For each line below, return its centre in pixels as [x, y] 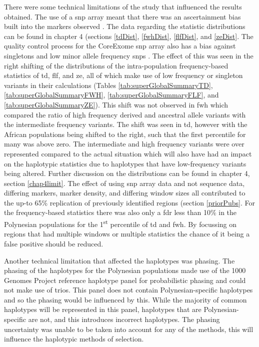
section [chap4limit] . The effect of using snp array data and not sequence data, [124, 183]
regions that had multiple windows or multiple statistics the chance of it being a [127, 234]
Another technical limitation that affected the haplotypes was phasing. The [119, 260]
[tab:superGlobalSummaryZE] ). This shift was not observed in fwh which [116, 104]
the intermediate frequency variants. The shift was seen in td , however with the [126, 124]
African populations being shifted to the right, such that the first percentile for [125, 134]
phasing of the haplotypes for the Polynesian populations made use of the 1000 [125, 270]
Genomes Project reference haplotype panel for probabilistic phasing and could [125, 280]
